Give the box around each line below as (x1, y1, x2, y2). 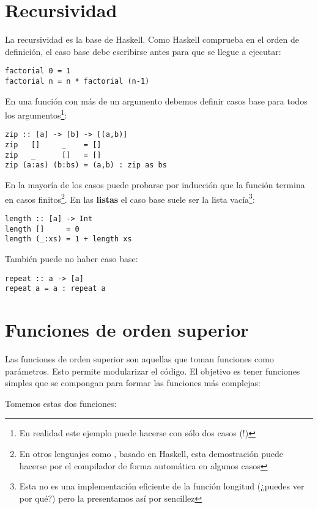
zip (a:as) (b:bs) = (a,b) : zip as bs (5, 161, 167, 170)
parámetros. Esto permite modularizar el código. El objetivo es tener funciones (5, 364, 300, 377)
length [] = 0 (5, 224, 79, 233)
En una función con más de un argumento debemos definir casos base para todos (5, 94, 308, 107)
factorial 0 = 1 (5, 67, 71, 76)
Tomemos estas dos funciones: (5, 397, 117, 409)
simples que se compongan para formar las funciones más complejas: (5, 376, 261, 389)
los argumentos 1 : (5, 107, 67, 121)
